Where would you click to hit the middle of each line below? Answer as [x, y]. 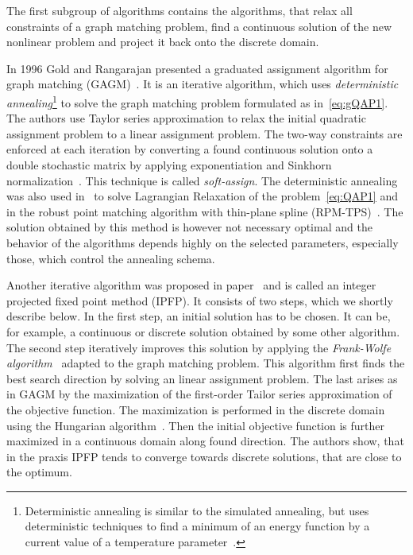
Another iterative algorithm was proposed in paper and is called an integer [191, 285]
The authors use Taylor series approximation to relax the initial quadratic [186, 118]
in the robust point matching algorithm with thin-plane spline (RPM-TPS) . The [205, 211]
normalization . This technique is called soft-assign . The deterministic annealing [202, 180]
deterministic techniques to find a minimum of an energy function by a [197, 526]
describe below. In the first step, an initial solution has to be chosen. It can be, [199, 316]
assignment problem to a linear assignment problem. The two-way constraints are [205, 133]
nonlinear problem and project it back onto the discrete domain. [163, 42]
